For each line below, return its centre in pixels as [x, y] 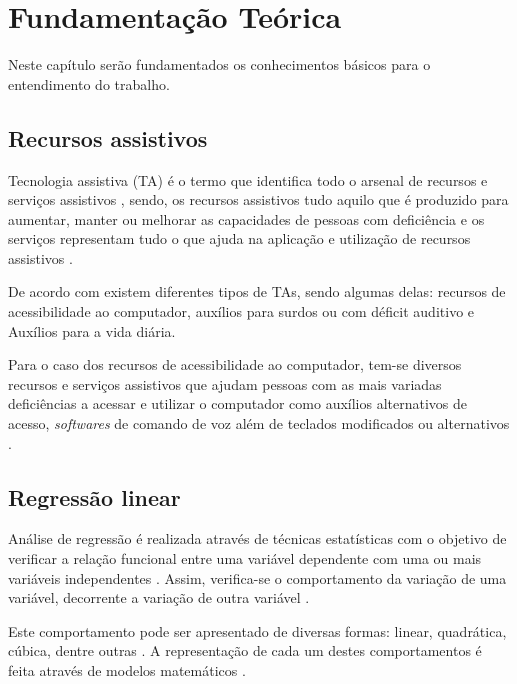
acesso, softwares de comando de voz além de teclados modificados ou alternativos [259, 423]
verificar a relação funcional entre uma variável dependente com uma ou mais [245, 558]
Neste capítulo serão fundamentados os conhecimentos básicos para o [219, 64]
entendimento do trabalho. [89, 83]
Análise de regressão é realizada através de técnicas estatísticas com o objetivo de [257, 538]
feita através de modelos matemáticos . [127, 670]
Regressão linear [94, 496]
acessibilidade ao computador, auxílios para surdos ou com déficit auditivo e [241, 311]
